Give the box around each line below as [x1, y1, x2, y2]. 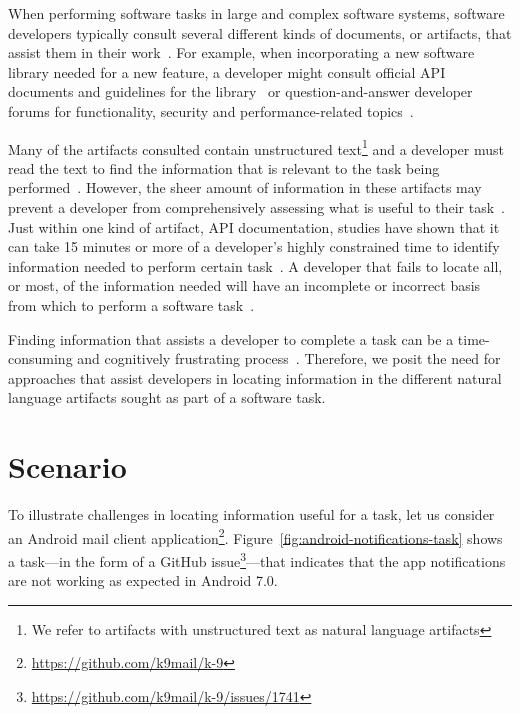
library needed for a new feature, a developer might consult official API [8, 61, 446, 82]
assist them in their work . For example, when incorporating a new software [8, 42, 475, 63]
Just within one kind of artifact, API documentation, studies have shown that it [8, 216, 500, 237]
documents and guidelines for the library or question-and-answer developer [8, 81, 473, 102]
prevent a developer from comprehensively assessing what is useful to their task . [8, 197, 506, 217]
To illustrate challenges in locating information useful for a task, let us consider [8, 504, 495, 525]
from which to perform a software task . [8, 294, 255, 315]
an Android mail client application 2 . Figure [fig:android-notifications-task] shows [8, 524, 503, 548]
